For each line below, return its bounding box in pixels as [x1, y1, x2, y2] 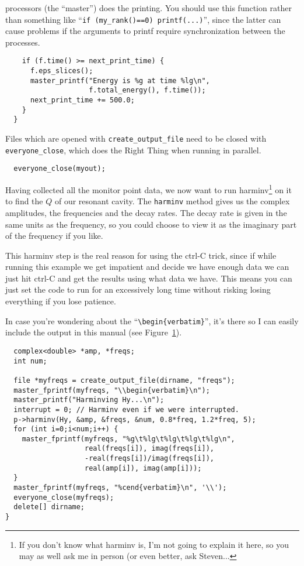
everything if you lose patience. [5, 295, 116, 307]
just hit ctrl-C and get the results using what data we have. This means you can [5, 272, 292, 284]
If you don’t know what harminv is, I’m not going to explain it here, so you [19, 538, 289, 550]
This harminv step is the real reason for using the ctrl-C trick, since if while [5, 249, 277, 261]
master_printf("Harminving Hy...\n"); [13, 396, 165, 404]
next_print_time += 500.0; [30, 96, 135, 105]
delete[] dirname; [13, 503, 85, 512]
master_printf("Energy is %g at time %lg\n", [30, 76, 210, 85]
